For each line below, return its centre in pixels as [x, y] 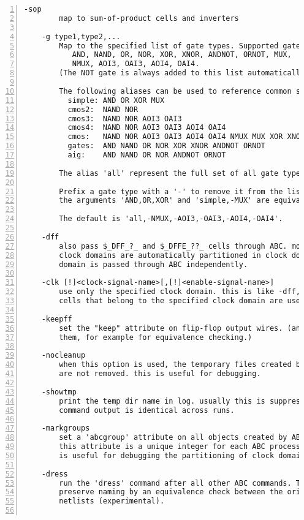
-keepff [57, 319]
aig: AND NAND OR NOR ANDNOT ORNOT [147, 155]
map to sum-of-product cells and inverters [149, 18]
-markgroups [66, 428]
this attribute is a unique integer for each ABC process [180, 447]
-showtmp [59, 392]
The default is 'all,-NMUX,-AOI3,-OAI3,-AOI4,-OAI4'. [171, 219]
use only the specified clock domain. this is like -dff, [180, 292]
